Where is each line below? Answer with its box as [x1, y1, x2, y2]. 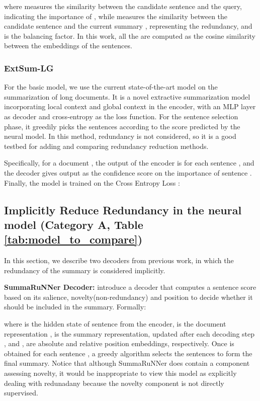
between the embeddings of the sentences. [4, 40, 132, 51]
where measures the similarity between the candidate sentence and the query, [4, 1, 242, 11]
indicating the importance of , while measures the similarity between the [4, 11, 228, 21]
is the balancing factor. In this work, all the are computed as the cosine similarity [4, 30, 255, 41]
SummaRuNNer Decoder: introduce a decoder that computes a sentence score [4, 282, 256, 292]
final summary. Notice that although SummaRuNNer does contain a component [4, 358, 250, 368]
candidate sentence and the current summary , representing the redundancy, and [4, 21, 252, 31]
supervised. [4, 387, 38, 398]
